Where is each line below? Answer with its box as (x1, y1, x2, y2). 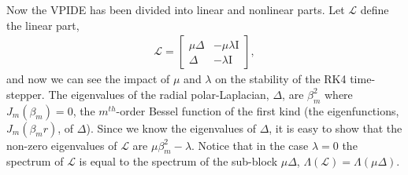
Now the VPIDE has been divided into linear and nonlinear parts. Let (6, 2, 345, 17)
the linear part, (6, 16, 80, 33)
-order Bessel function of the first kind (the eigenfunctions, (116, 102, 399, 118)
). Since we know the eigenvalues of (86, 119, 256, 136)
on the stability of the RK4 (215, 71, 347, 87)
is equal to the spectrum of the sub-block (79, 153, 278, 170)
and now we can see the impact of (6, 71, 170, 87)
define (360, 2, 389, 17)
